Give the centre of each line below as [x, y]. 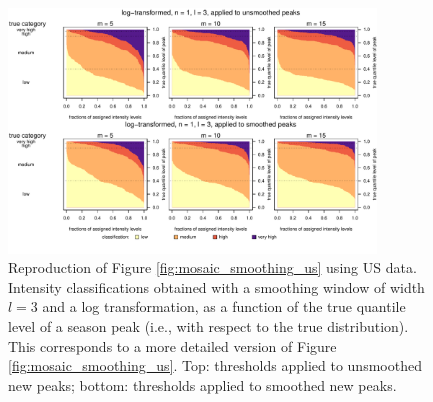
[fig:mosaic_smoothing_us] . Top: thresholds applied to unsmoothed [215, 365]
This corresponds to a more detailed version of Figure [172, 345]
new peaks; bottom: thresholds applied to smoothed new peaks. [202, 384]
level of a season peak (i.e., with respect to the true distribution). [208, 326]
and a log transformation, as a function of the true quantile [224, 306]
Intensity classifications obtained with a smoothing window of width [216, 286]
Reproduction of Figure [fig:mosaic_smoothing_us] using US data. [212, 267]
